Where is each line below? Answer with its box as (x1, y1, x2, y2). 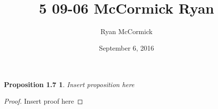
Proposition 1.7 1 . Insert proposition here (4, 79, 134, 90)
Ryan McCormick (100, 26, 153, 36)
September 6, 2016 (99, 42, 154, 53)
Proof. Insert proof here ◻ (4, 95, 83, 106)
